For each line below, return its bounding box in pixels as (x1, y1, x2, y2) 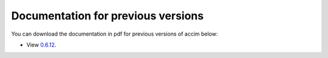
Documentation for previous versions (11, 9, 204, 22)
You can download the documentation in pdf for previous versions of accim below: (11, 30, 218, 37)
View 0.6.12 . (26, 41, 56, 48)
